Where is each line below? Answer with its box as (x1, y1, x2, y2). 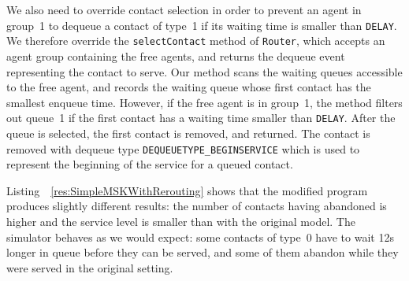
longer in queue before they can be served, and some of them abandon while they (6, 244, 399, 261)
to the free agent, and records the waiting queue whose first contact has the (6, 79, 371, 95)
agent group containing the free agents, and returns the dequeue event (6, 47, 345, 64)
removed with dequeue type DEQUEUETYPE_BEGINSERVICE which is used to (6, 140, 360, 157)
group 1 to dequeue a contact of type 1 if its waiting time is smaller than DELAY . (6, 17, 397, 33)
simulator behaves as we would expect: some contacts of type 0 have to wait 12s (6, 228, 394, 245)
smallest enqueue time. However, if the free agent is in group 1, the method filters (6, 94, 403, 110)
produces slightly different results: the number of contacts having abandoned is (6, 198, 387, 214)
